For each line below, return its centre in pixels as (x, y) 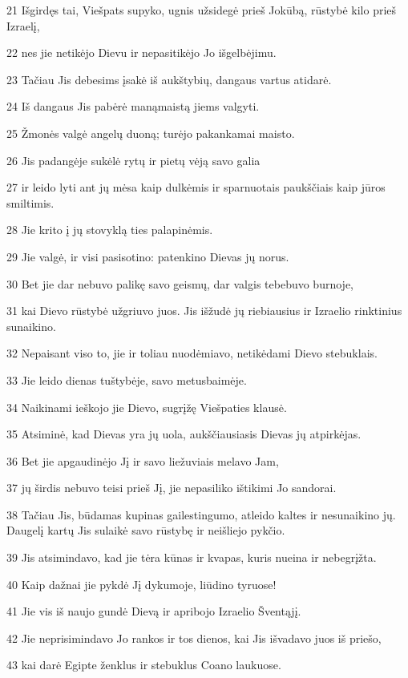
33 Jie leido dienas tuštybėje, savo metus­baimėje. (127, 379)
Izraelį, (23, 25)
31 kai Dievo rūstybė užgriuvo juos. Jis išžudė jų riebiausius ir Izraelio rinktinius (204, 311)
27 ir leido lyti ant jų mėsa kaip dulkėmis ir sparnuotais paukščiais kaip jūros (196, 187)
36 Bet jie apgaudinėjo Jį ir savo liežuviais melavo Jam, (143, 460)
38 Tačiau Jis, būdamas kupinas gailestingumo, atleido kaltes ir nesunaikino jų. (201, 514)
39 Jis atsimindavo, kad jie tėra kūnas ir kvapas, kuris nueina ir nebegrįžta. (192, 557)
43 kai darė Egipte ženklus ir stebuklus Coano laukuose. (144, 665)
